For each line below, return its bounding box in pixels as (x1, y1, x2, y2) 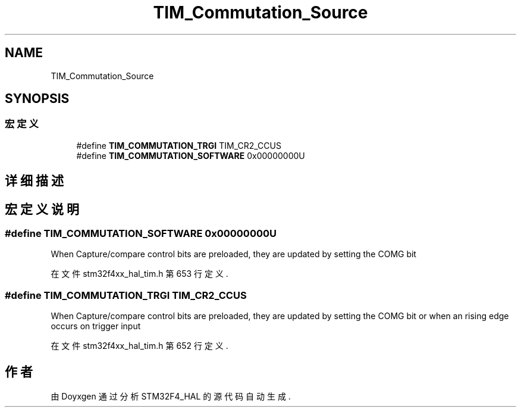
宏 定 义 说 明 (5, 201, 79, 217)
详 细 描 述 (5, 173, 64, 189)
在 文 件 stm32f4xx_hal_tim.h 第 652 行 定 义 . (51, 341, 228, 351)
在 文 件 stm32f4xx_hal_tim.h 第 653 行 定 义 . (51, 269, 228, 279)
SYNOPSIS (5, 91, 70, 107)
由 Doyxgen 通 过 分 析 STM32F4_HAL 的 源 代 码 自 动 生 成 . (51, 391, 291, 402)
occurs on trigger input (51, 321, 141, 332)
